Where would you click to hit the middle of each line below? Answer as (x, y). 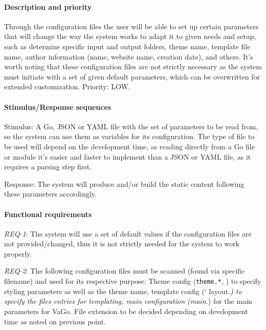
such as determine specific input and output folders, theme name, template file (127, 46)
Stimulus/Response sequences (58, 106)
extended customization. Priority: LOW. (67, 86)
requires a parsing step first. (48, 167)
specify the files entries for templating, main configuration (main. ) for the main (128, 301)
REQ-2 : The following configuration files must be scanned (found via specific (125, 271)
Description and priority (48, 6)
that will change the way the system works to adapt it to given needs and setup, (130, 36)
